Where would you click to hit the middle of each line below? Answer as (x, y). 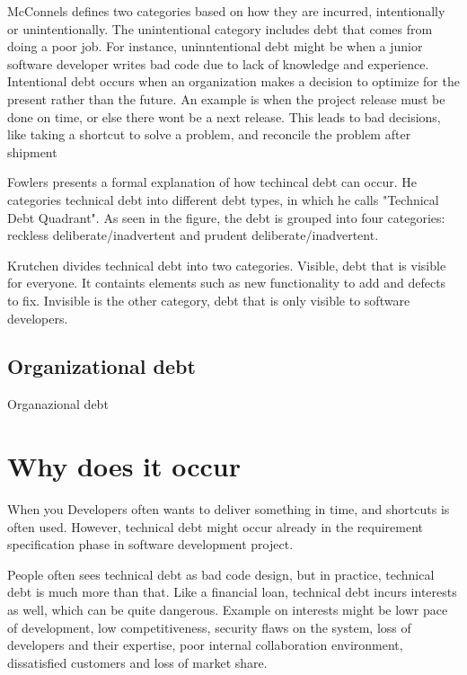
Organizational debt (101, 366)
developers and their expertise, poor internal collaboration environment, (205, 645)
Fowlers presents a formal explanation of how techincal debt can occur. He (212, 182)
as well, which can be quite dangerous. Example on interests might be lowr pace (228, 609)
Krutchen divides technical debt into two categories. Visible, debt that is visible (227, 265)
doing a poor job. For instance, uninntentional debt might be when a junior (215, 46)
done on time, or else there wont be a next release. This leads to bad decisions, (224, 116)
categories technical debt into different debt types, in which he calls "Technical (223, 199)
